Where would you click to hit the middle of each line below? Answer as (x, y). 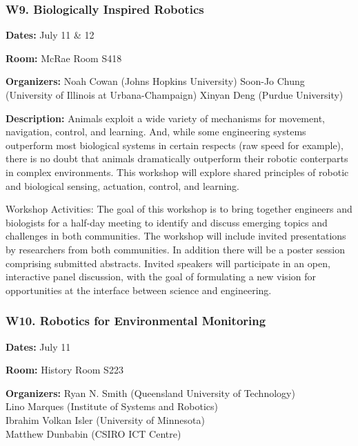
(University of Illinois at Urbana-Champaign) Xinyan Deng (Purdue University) (175, 95)
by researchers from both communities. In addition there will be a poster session (175, 249)
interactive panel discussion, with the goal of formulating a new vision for (161, 277)
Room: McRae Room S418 (64, 58)
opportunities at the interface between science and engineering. (139, 290)
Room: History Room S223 (64, 370)
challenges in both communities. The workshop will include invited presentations (176, 236)
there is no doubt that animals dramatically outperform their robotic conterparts (177, 158)
